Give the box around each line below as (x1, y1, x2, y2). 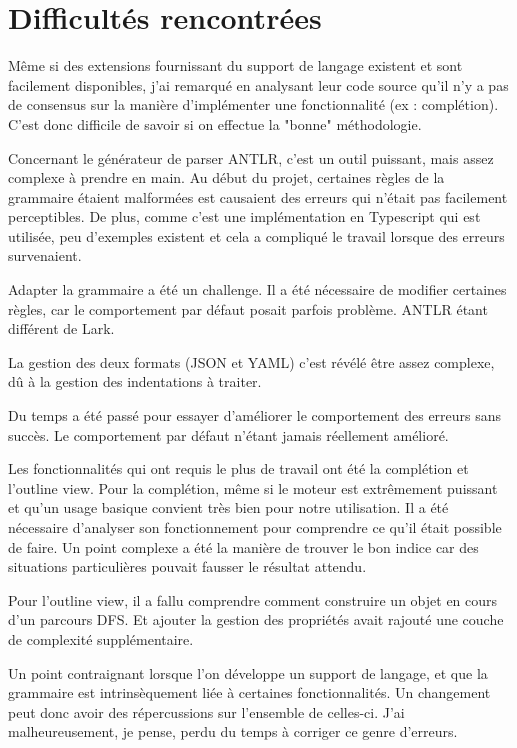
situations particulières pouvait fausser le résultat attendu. (8, 556, 367, 577)
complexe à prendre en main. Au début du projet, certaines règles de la (8, 167, 445, 188)
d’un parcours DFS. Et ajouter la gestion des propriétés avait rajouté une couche (8, 609, 504, 630)
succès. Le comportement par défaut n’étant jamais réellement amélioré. (8, 424, 449, 445)
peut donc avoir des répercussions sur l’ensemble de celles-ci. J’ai (8, 701, 405, 722)
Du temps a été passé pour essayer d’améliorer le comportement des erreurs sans (8, 405, 502, 426)
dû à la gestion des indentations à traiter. (8, 371, 262, 392)
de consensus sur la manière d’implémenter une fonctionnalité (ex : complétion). (8, 94, 499, 115)
